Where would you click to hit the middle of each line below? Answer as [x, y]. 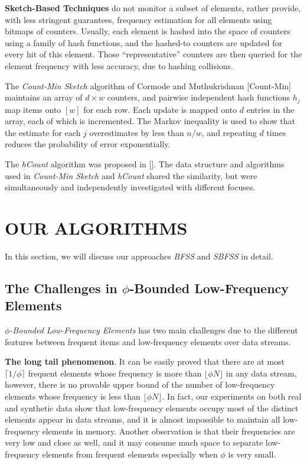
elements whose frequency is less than [73, 396]
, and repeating [229, 132]
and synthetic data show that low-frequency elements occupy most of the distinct [152, 408]
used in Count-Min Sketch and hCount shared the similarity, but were [131, 175]
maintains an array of [44, 97]
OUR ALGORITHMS [96, 227]
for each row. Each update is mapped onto [160, 109]
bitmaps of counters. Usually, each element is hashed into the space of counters [148, 31]
